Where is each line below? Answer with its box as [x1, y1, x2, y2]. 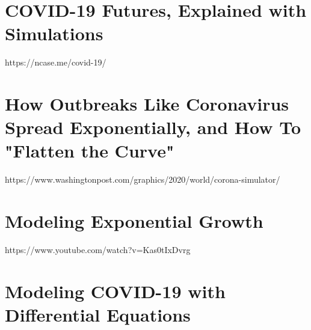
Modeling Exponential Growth [5, 209, 263, 233]
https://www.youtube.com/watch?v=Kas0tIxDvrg [5, 243, 191, 256]
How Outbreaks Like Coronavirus [5, 91, 289, 116]
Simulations [5, 21, 103, 46]
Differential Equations [5, 302, 191, 327]
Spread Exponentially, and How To [5, 115, 301, 139]
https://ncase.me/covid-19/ [5, 56, 106, 69]
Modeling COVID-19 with [5, 278, 226, 303]
